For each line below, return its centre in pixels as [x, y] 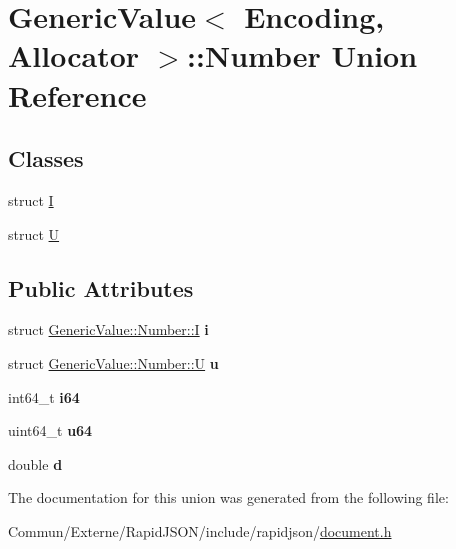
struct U [34, 233]
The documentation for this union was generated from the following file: [228, 497]
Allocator [74, 55]
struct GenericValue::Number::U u [113, 362]
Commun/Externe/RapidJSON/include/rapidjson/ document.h [200, 530]
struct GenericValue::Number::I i [108, 329]
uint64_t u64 [50, 430]
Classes [46, 158]
